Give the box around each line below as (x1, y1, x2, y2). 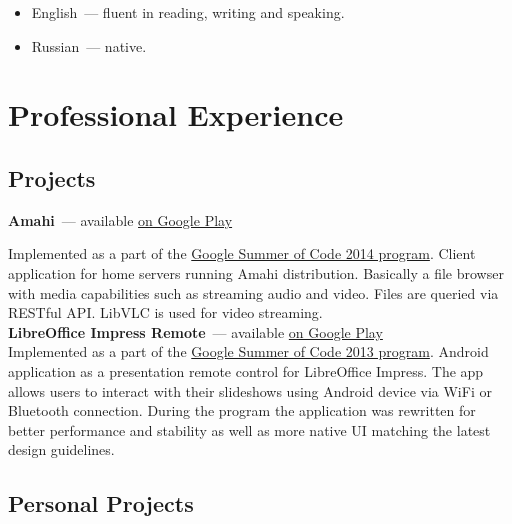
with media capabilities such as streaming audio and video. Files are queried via (8, 282, 499, 303)
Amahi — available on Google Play (8, 209, 233, 230)
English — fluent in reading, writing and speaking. (31, 2, 345, 22)
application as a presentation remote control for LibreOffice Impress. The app (8, 360, 484, 381)
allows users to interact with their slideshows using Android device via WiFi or (8, 380, 492, 401)
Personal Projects (8, 488, 194, 519)
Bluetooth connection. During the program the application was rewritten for (8, 400, 476, 421)
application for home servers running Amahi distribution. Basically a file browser (8, 262, 504, 283)
